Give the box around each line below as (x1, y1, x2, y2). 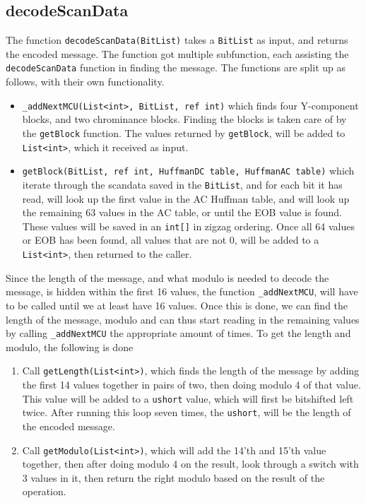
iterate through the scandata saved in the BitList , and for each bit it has (22, 177, 343, 191)
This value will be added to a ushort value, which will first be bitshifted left (22, 391, 354, 406)
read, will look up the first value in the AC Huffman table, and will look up (22, 191, 350, 206)
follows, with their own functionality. (6, 74, 165, 89)
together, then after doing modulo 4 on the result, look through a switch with (22, 456, 359, 471)
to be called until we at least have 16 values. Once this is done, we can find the (6, 297, 348, 312)
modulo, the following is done (6, 339, 134, 354)
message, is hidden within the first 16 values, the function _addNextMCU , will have (6, 284, 358, 299)
